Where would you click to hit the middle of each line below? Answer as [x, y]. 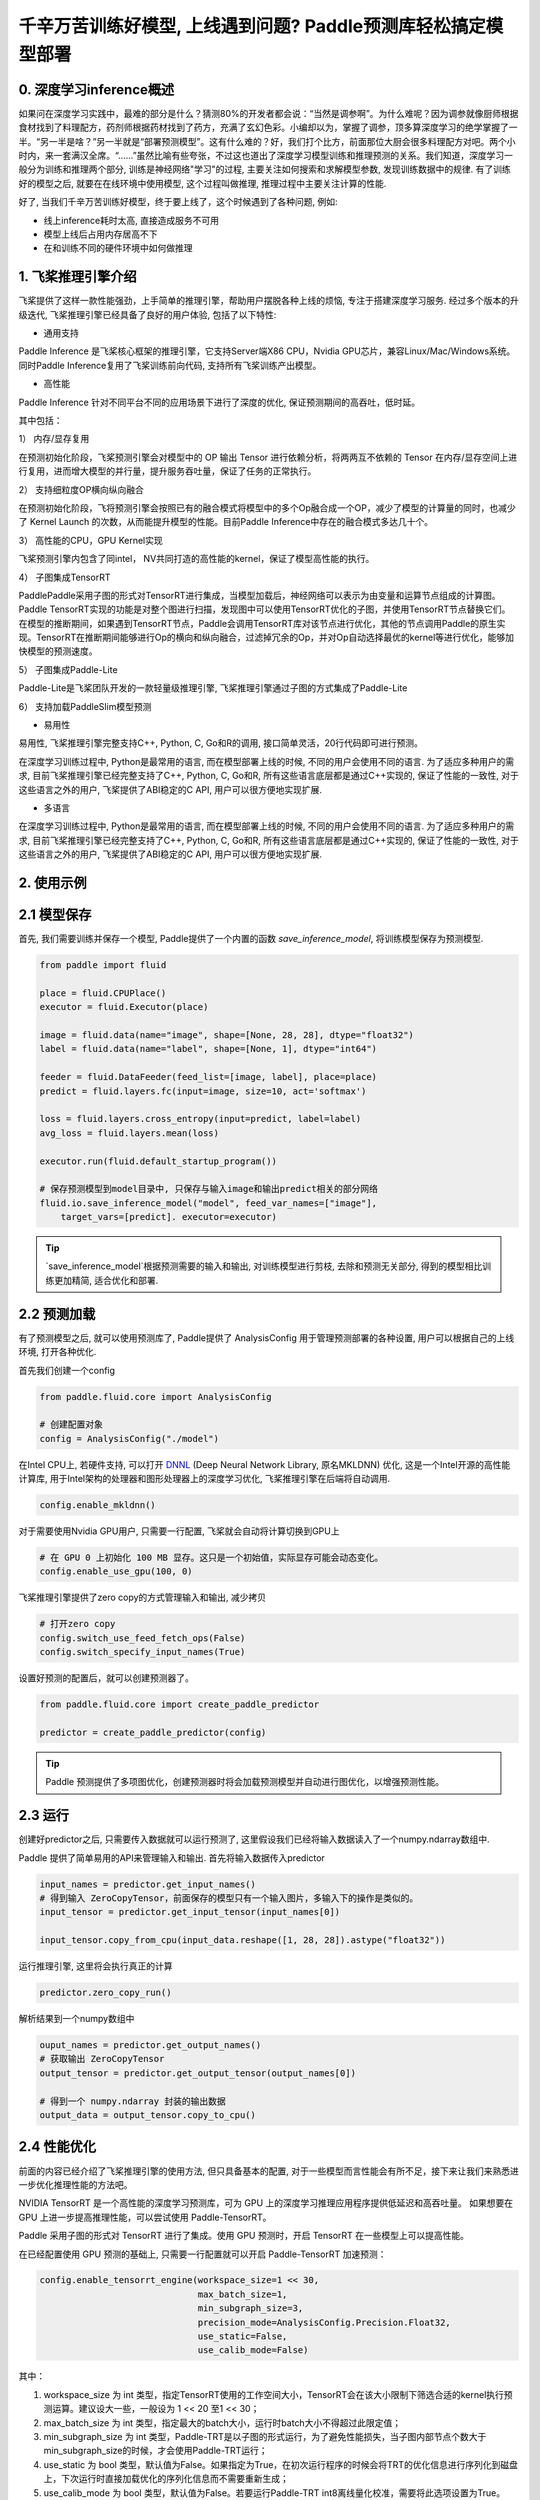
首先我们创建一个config [66, 1370]
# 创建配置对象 [71, 1424]
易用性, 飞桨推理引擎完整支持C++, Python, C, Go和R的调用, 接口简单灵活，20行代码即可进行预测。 [221, 743]
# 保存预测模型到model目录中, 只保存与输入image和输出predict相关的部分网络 [209, 1189]
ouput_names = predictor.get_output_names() [150, 2045]
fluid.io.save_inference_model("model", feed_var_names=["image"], [208, 1203]
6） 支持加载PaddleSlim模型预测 [85, 706]
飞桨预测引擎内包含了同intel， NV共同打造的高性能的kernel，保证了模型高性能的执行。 [196, 559]
